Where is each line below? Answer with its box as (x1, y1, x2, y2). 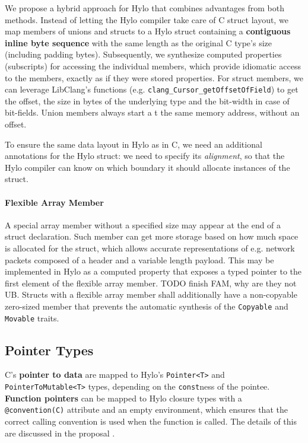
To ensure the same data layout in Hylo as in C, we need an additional (5, 138, 262, 150)
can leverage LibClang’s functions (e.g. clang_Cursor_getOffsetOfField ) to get (5, 83, 299, 95)
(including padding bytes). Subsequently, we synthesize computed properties (5, 48, 282, 60)
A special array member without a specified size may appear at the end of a (5, 218, 281, 231)
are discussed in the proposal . (5, 426, 115, 439)
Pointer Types (5, 340, 94, 359)
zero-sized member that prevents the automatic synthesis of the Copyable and (5, 299, 288, 312)
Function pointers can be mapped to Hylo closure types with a (5, 391, 242, 404)
